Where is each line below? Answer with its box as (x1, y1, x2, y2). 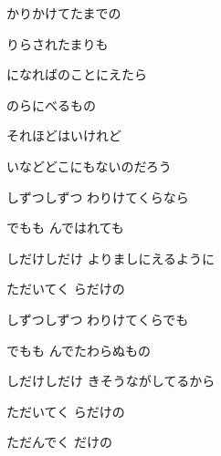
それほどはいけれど (6, 126, 121, 145)
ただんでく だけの (6, 432, 112, 451)
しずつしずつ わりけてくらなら (6, 187, 189, 206)
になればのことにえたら (6, 65, 147, 84)
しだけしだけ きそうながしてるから (6, 371, 216, 390)
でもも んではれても (6, 218, 124, 237)
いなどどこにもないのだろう (6, 156, 172, 175)
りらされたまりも (6, 34, 109, 53)
